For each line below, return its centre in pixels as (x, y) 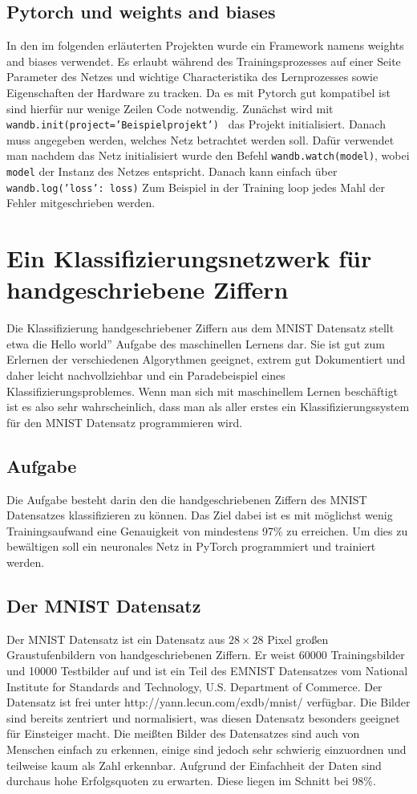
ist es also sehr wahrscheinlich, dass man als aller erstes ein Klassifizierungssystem (208, 407)
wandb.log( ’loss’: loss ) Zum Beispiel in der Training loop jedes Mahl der (196, 187)
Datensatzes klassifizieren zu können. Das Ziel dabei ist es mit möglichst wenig (200, 515)
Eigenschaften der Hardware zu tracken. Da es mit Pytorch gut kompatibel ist (198, 92)
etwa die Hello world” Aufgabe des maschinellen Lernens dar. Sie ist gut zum (196, 343)
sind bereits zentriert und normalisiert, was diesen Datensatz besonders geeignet (203, 717)
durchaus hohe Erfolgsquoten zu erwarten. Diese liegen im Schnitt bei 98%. (191, 781)
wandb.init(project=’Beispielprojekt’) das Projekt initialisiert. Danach (196, 124)
